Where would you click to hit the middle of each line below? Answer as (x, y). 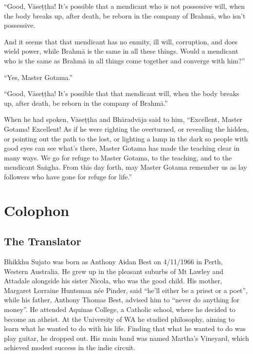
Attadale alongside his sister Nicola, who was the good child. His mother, (113, 281)
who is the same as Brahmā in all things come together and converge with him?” (125, 60)
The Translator (43, 241)
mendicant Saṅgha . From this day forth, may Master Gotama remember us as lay (126, 167)
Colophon (37, 210)
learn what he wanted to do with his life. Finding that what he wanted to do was (125, 328)
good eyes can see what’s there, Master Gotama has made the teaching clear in (122, 148)
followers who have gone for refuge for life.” (68, 176)
